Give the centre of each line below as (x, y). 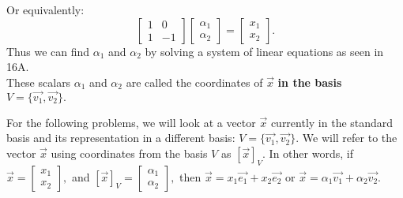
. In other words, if (308, 153)
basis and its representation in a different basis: (121, 138)
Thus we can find (48, 51)
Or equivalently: (45, 9)
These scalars (39, 82)
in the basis (310, 82)
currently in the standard (332, 122)
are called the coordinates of (194, 82)
